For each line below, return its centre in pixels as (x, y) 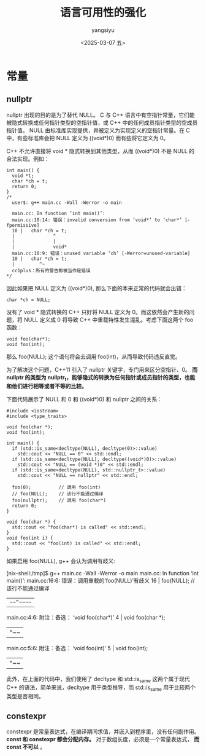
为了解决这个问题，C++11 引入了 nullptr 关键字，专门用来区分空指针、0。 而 (102, 369)
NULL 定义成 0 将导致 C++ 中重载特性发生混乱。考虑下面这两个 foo (109, 320)
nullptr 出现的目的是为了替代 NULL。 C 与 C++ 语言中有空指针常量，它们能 (101, 115)
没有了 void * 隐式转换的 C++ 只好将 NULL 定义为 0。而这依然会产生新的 (98, 312)
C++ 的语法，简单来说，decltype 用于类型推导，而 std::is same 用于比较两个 (101, 688)
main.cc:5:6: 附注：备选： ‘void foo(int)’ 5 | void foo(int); (77, 648)
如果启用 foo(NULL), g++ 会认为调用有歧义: (61, 561)
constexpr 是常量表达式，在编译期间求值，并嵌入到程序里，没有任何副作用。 (103, 731)
